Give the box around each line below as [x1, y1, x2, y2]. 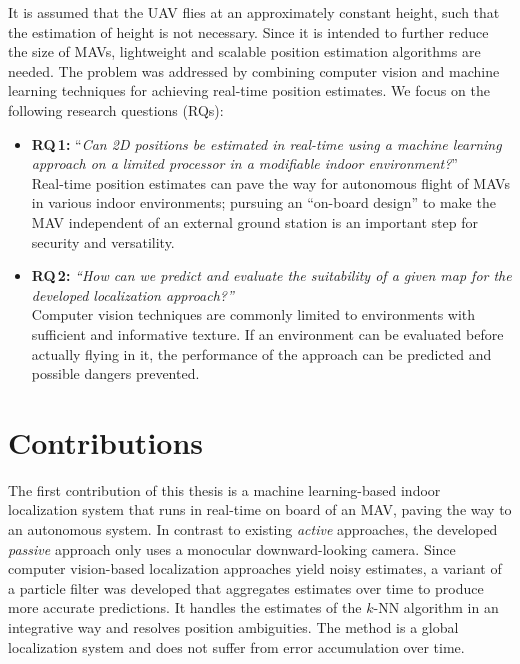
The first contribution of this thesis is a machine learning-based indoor [8, 479, 441, 500]
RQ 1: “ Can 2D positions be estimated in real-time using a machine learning [31, 133, 502, 154]
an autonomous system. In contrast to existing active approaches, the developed [8, 519, 498, 539]
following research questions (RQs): [8, 99, 224, 120]
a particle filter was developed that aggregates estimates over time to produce [8, 577, 484, 598]
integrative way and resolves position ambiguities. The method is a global [8, 616, 459, 637]
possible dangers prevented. [31, 363, 200, 384]
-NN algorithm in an [373, 597, 499, 618]
